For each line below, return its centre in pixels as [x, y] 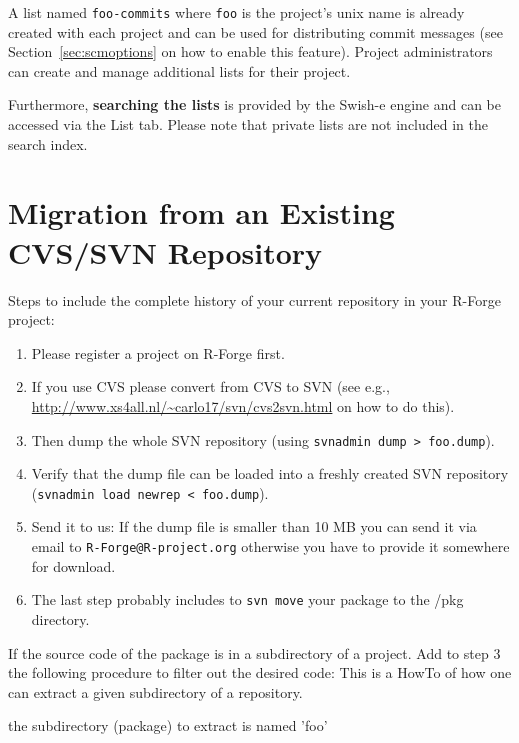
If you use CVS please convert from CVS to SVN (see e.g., [210, 386]
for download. [73, 565]
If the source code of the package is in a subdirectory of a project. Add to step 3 [254, 652]
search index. [48, 143]
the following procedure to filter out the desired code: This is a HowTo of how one [260, 672]
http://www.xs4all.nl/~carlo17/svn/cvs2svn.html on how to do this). [243, 405]
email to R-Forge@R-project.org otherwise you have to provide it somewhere [270, 546]
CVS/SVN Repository [165, 251]
